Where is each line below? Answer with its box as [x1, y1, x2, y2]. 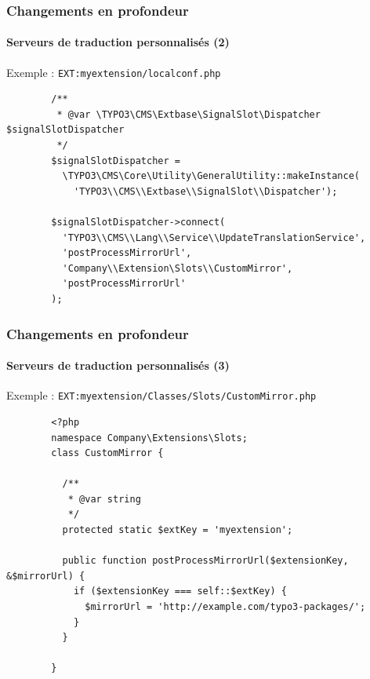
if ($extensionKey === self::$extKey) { [73, 586, 287, 597]
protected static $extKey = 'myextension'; [62, 524, 293, 536]
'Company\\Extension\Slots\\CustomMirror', [62, 262, 293, 274]
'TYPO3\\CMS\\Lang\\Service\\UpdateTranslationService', [62, 232, 366, 243]
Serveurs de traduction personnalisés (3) [6, 357, 230, 374]
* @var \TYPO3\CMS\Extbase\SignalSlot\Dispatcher [56, 108, 321, 120]
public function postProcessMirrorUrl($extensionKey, [62, 555, 349, 567]
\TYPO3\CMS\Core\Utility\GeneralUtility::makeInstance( [62, 170, 361, 182]
